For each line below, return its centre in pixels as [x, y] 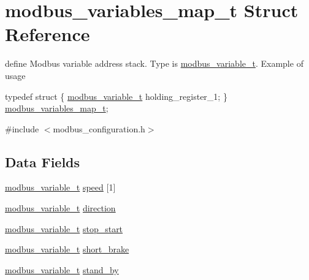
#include [22, 128]
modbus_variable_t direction [60, 208]
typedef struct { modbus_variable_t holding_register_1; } [116, 96]
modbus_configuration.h [99, 128]
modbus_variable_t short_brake [67, 249]
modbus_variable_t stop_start [64, 228]
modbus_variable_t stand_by [62, 269]
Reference [48, 34]
